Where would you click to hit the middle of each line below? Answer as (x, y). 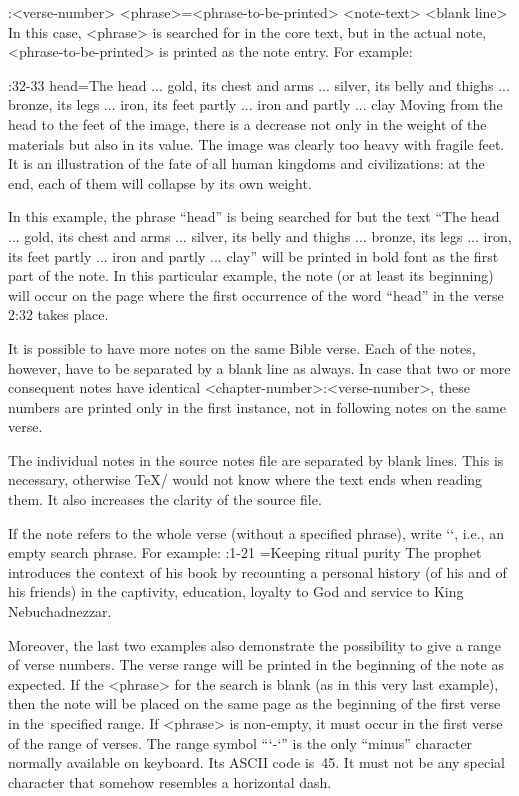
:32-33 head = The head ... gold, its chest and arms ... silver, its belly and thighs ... (259, 84)
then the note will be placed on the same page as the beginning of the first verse (254, 703)
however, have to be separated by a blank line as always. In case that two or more (259, 367)
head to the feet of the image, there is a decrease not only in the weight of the (247, 123)
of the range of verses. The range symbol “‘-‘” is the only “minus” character (240, 742)
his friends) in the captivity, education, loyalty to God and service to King (236, 591)
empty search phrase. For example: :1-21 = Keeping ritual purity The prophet (245, 552)
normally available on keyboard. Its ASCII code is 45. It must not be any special (256, 762)
